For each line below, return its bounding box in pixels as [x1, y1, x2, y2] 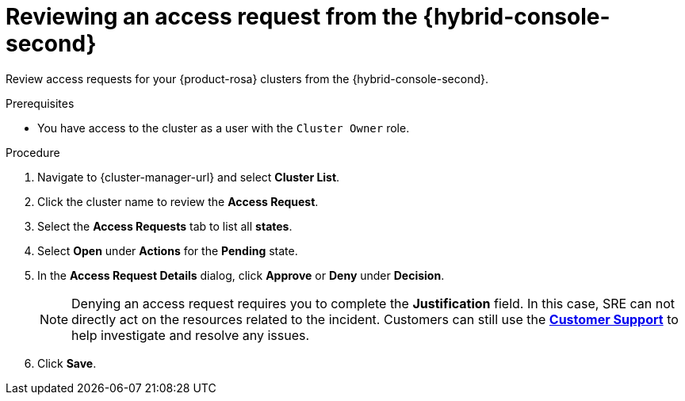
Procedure [6, 145, 60, 159]
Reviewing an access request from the [6, 3, 418, 30]
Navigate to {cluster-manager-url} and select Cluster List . [37, 170, 340, 184]
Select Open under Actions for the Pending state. [37, 243, 298, 258]
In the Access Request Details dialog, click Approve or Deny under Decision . [37, 268, 445, 282]
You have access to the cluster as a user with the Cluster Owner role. [37, 120, 410, 135]
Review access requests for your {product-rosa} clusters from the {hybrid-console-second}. [6, 71, 488, 86]
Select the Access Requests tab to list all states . [37, 219, 293, 233]
